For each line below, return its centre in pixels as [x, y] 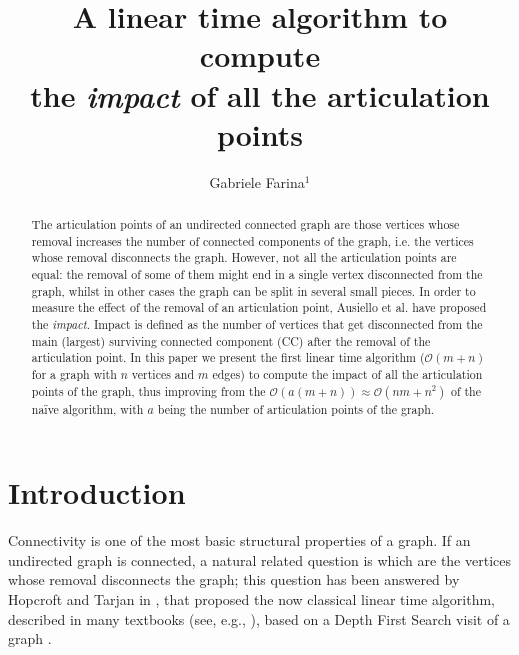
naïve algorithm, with [87, 408]
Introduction [97, 492]
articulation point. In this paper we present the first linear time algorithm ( [228, 357]
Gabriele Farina [257, 181]
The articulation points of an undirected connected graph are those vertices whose [245, 224]
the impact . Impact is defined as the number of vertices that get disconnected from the [257, 324]
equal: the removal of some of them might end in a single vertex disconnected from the [257, 274]
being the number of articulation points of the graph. [296, 408]
